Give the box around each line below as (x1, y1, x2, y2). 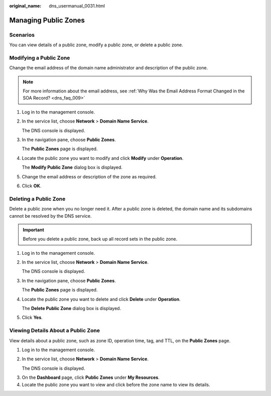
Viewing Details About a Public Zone (9, 327, 100, 334)
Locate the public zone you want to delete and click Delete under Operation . (22, 296, 181, 302)
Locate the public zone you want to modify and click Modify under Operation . (22, 155, 184, 161)
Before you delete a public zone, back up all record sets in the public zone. (23, 236, 178, 242)
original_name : (9, 3, 42, 9)
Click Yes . (22, 315, 43, 321)
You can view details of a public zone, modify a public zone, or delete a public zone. (9, 42, 183, 48)
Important (23, 227, 45, 233)
